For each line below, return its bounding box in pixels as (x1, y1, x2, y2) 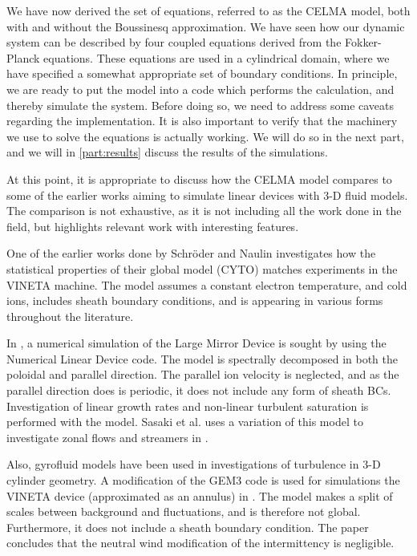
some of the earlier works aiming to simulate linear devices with (6, 186, 320, 203)
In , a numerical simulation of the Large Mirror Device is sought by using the (6, 335, 387, 351)
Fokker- (345, 34, 382, 51)
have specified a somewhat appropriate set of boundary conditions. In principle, (6, 65, 398, 82)
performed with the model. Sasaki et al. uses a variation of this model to (6, 413, 363, 430)
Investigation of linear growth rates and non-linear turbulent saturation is (6, 397, 369, 414)
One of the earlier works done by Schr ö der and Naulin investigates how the (6, 245, 376, 262)
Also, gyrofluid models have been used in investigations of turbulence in (6, 456, 359, 473)
